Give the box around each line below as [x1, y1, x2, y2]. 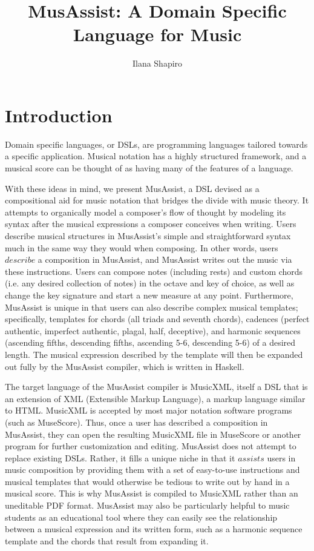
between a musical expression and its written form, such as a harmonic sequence [5, 523, 303, 535]
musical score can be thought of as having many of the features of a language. [5, 162, 293, 174]
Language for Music [73, 22, 242, 47]
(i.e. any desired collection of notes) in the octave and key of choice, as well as [5, 277, 295, 289]
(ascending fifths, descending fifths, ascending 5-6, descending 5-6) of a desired [5, 336, 296, 349]
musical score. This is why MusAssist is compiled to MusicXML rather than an [5, 487, 298, 500]
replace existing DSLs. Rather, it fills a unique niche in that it [5, 451, 235, 464]
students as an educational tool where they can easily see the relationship [5, 510, 278, 523]
